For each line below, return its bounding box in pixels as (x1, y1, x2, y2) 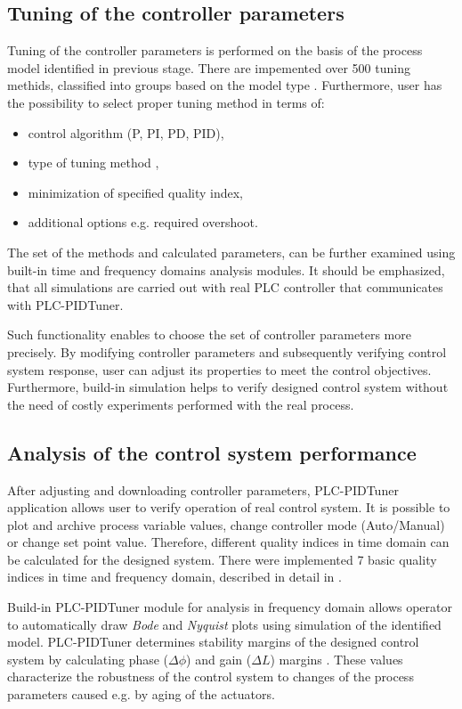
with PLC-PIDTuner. (7, 295, 124, 314)
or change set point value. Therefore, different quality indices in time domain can (7, 533, 450, 551)
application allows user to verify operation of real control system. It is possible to (7, 498, 450, 517)
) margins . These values (270, 649, 403, 668)
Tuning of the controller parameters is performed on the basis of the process (7, 41, 423, 60)
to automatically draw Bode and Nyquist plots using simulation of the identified (7, 615, 442, 633)
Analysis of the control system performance (7, 438, 417, 466)
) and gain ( (186, 649, 252, 668)
